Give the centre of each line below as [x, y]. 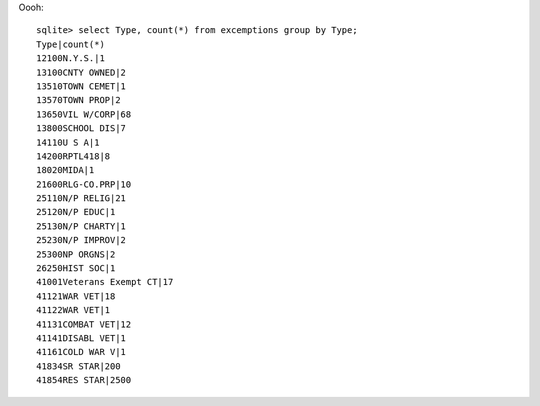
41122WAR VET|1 [73, 310]
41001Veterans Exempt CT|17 [105, 282]
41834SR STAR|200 [78, 366]
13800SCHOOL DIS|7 [81, 128]
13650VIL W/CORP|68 [84, 114]
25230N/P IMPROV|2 [81, 240]
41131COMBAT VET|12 [84, 324]
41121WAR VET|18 [76, 296]
